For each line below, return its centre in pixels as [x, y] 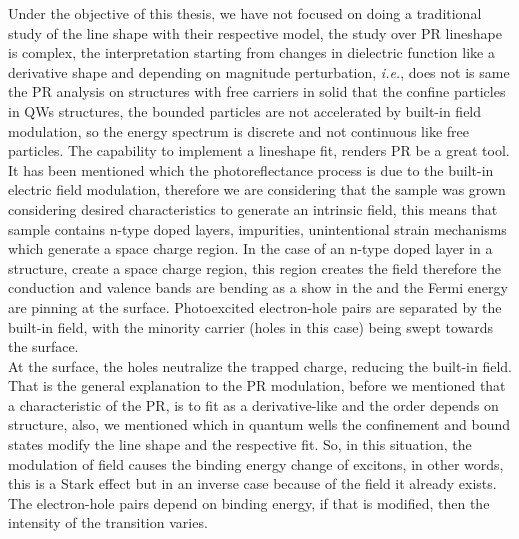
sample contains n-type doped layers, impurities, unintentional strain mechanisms [257, 228]
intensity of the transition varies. [108, 522]
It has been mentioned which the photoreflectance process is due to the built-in [251, 169]
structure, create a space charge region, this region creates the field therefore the [254, 267]
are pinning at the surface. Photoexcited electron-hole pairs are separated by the [255, 306]
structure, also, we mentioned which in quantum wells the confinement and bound [259, 424]
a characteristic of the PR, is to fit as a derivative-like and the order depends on [253, 404]
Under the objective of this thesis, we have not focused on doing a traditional [245, 13]
